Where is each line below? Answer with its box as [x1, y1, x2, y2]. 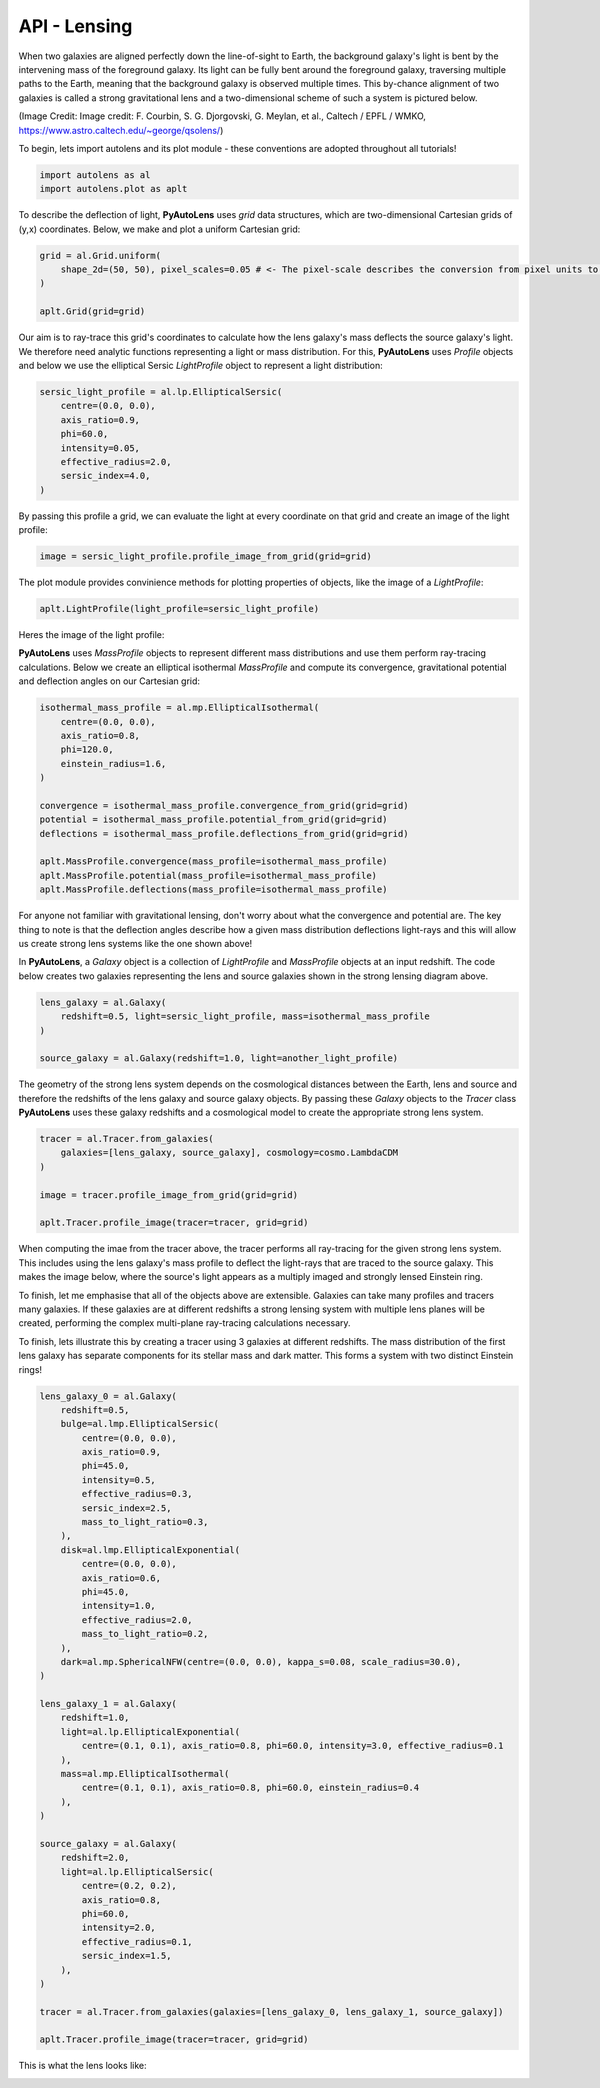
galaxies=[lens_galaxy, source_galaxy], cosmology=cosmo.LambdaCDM [60, 1147, 399, 1159]
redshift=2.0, [60, 1852, 130, 1864]
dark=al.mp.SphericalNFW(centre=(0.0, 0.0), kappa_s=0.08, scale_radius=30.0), [60, 1656, 462, 1667]
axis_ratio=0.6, [81, 1572, 162, 1584]
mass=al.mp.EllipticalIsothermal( [60, 1768, 230, 1780]
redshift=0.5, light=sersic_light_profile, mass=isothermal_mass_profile [60, 1011, 430, 1022]
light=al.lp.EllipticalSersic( [60, 1866, 214, 1877]
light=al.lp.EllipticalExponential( [60, 1726, 240, 1737]
